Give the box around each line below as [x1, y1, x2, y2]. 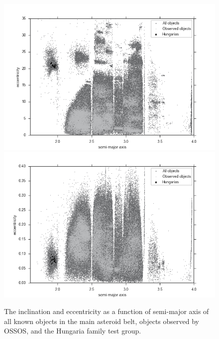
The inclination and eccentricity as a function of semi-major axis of [4, 306, 209, 317]
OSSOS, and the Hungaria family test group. [4, 326, 141, 336]
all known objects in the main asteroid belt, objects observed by [4, 316, 199, 326]
